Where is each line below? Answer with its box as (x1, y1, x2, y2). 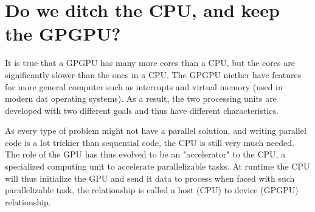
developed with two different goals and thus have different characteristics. (5, 104, 279, 116)
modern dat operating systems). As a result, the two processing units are (5, 92, 277, 105)
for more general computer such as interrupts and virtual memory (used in (5, 80, 283, 93)
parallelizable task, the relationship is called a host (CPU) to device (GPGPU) (5, 184, 299, 196)
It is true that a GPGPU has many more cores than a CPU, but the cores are (5, 56, 295, 69)
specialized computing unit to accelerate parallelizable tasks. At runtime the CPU (5, 160, 310, 173)
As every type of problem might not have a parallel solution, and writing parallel (5, 124, 306, 137)
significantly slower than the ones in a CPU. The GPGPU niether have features (5, 68, 302, 81)
